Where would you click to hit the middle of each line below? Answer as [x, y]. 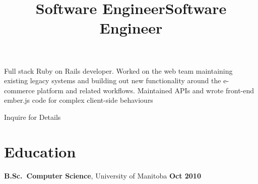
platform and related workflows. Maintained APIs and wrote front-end [146, 90]
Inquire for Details [33, 117]
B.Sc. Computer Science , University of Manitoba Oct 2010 [103, 175]
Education [40, 151]
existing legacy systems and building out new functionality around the [113, 80]
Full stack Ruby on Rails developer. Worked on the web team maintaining [118, 70]
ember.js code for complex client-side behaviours [79, 100]
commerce [19, 90]
